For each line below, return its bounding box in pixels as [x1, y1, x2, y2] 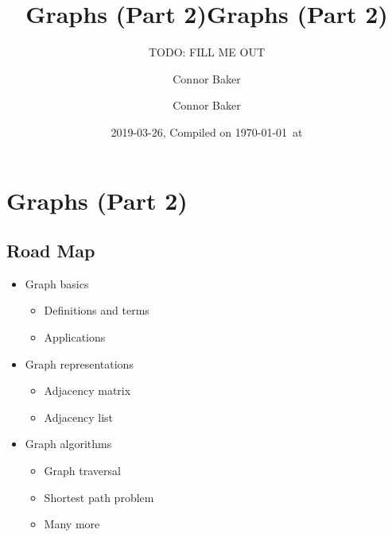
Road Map [6, 238, 95, 263]
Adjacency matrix [44, 382, 131, 399]
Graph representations [25, 355, 134, 372]
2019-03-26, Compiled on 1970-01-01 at [111, 123, 303, 140]
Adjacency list [44, 408, 114, 425]
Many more [44, 516, 100, 532]
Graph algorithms [25, 435, 112, 452]
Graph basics [25, 275, 89, 292]
